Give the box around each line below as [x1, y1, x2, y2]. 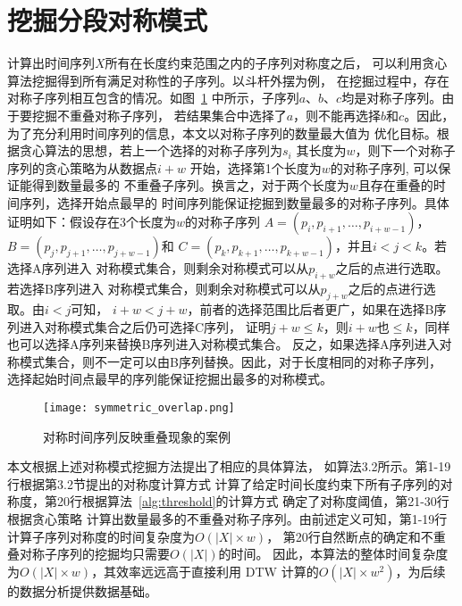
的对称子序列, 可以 [330, 158, 439, 177]
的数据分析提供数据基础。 [7, 581, 157, 600]
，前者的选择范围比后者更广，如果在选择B [187, 300, 434, 319]
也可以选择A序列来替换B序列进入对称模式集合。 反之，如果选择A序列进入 [7, 335, 440, 353]
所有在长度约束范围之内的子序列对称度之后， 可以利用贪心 [105, 54, 448, 72]
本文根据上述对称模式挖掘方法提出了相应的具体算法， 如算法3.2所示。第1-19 [7, 457, 451, 476]
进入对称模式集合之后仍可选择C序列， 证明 [19, 317, 271, 336]
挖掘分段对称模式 [7, 2, 208, 38]
